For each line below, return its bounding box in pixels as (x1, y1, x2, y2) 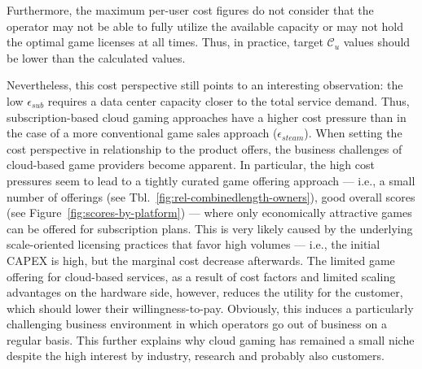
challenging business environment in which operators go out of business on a (7, 315, 387, 332)
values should (343, 33, 411, 50)
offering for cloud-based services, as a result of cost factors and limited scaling (7, 267, 396, 284)
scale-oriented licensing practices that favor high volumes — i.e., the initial (7, 236, 380, 253)
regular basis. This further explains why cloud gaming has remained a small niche (7, 331, 415, 348)
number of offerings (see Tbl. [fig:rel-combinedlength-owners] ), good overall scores (7, 188, 415, 205)
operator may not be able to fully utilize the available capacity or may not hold (7, 17, 404, 34)
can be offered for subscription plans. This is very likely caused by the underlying (7, 219, 413, 237)
